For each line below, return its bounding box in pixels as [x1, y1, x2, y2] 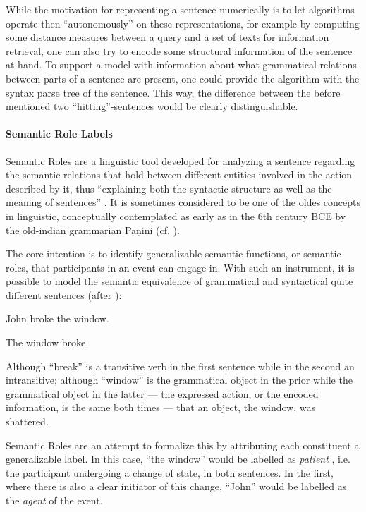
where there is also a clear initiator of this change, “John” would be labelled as [6, 479, 347, 494]
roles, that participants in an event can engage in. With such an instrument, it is [6, 260, 355, 274]
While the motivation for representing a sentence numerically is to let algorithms [6, 2, 355, 16]
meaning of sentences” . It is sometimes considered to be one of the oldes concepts [6, 195, 360, 209]
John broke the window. [6, 311, 109, 326]
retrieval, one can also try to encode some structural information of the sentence [6, 43, 353, 58]
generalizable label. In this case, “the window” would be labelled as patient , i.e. [6, 451, 350, 466]
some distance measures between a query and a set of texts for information [6, 30, 329, 44]
